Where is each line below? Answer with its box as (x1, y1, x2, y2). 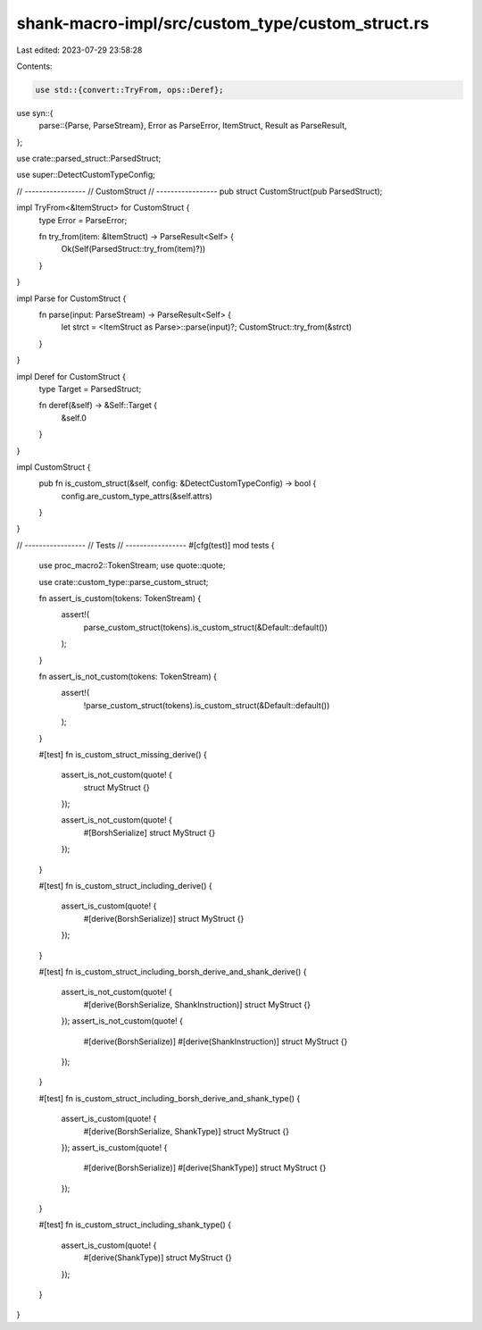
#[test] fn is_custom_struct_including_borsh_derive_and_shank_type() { (38, 1092, 301, 1103)
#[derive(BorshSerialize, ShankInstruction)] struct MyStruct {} (83, 999, 312, 1009)
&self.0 (61, 412, 87, 423)
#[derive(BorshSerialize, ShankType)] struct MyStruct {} (83, 1125, 290, 1136)
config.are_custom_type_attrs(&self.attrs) (61, 490, 213, 501)
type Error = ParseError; (38, 214, 128, 225)
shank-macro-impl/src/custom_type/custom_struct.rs (16, 13, 429, 33)
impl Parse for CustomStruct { (16, 293, 127, 304)
